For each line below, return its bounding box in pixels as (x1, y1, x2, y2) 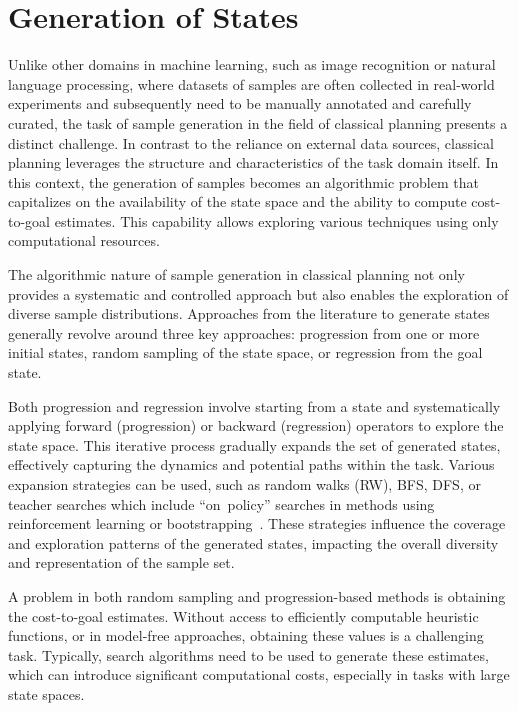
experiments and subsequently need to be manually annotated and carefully (8, 93, 472, 114)
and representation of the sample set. (8, 552, 235, 573)
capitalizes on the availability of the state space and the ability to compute (8, 191, 467, 212)
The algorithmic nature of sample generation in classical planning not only (8, 264, 465, 285)
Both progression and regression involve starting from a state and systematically (8, 395, 501, 416)
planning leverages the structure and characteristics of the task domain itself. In (8, 152, 499, 173)
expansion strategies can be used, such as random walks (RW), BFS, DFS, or (8, 474, 481, 494)
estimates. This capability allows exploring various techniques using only (54, 210, 499, 231)
